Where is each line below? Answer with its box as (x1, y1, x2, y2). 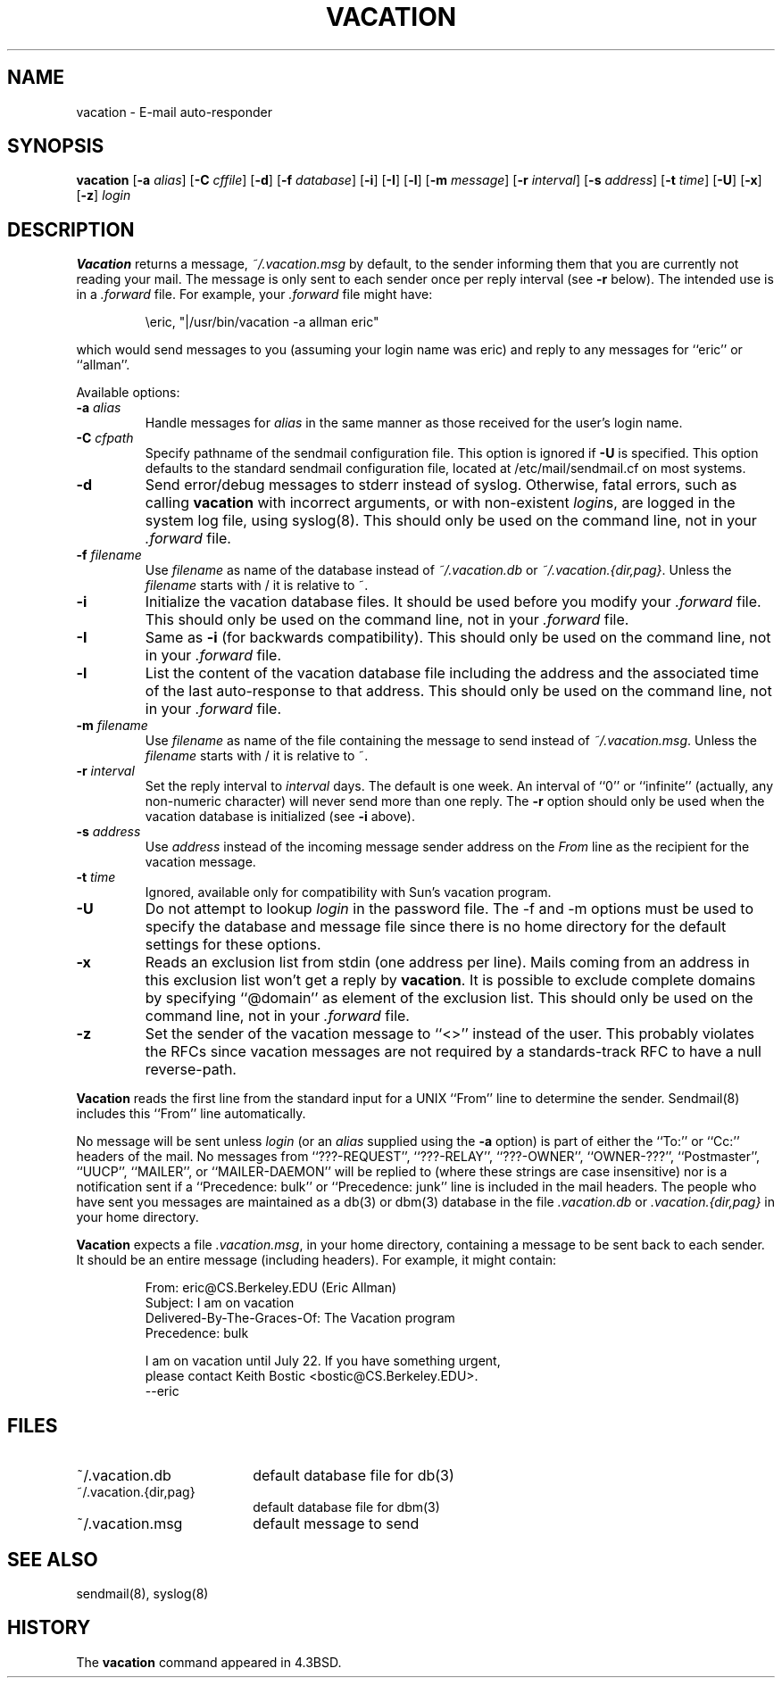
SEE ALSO (7, 1548, 98, 1571)
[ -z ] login (76, 187, 131, 203)
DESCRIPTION (7, 218, 135, 241)
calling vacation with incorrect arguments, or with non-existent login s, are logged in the (145, 494, 736, 512)
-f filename (76, 547, 142, 563)
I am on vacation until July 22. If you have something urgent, (145, 1353, 501, 1369)
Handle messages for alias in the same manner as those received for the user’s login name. (145, 415, 683, 431)
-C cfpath (76, 430, 134, 446)
